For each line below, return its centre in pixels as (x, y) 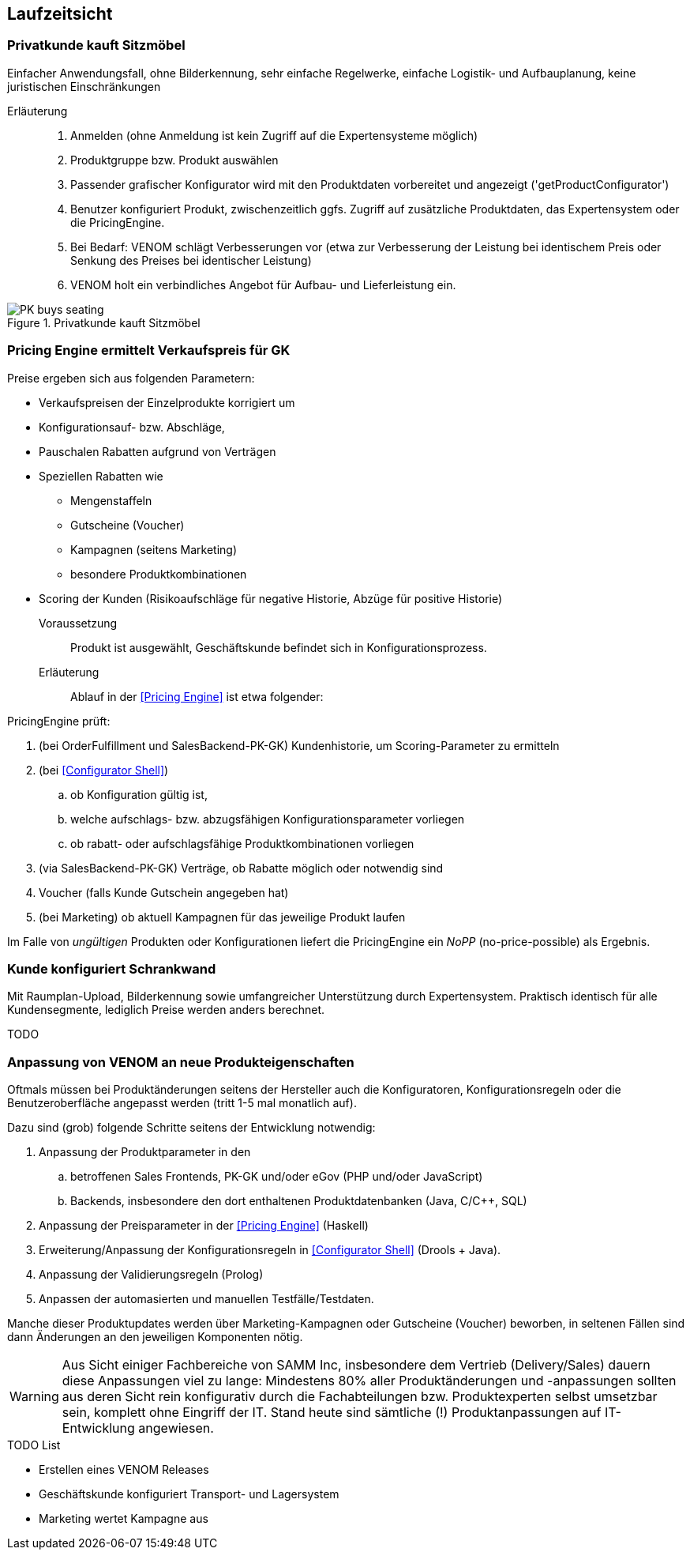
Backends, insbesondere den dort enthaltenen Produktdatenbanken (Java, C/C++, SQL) (299, 1201)
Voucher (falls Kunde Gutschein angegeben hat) (164, 892)
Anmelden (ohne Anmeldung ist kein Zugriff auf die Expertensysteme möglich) (274, 135)
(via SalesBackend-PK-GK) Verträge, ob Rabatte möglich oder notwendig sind (241, 868)
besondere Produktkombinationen (159, 574)
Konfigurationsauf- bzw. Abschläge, (132, 427)
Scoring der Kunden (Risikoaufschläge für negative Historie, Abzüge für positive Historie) (271, 598)
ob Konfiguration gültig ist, (139, 794)
